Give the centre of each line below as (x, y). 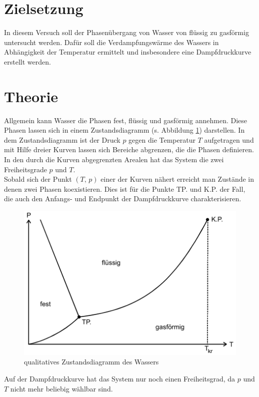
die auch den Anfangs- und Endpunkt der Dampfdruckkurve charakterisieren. (123, 198)
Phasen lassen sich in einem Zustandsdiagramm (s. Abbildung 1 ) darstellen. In (124, 130)
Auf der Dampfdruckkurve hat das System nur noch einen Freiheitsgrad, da (120, 379)
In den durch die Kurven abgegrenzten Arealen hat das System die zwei (114, 159)
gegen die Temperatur (162, 139)
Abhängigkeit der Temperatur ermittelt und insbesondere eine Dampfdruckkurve (128, 52)
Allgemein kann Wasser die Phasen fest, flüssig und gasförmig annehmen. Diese (126, 120)
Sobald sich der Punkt (38, 179)
